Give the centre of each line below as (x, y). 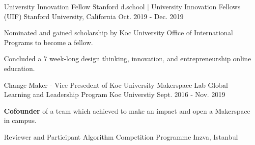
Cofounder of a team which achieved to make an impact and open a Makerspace (127, 110)
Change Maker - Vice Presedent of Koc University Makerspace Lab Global (116, 85)
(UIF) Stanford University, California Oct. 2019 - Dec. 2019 (94, 16)
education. (20, 68)
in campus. (20, 120)
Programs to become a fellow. (49, 42)
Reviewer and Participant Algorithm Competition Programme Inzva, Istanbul (121, 136)
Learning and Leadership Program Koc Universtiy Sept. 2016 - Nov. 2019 (115, 94)
